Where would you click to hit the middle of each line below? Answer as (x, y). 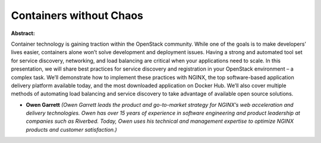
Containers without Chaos (77, 15)
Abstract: (23, 33)
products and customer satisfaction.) (71, 129)
